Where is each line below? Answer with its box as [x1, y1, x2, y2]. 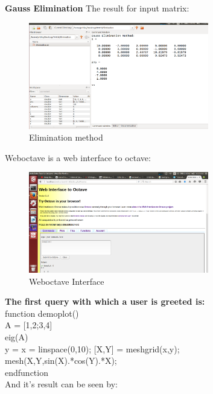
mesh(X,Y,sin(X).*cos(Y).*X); [5, 354, 117, 367]
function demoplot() [5, 307, 79, 319]
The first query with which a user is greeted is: [5, 295, 205, 308]
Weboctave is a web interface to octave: [5, 151, 151, 164]
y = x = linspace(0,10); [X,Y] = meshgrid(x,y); [5, 342, 180, 355]
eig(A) [5, 330, 28, 343]
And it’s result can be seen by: [5, 378, 118, 390]
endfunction [5, 366, 48, 378]
